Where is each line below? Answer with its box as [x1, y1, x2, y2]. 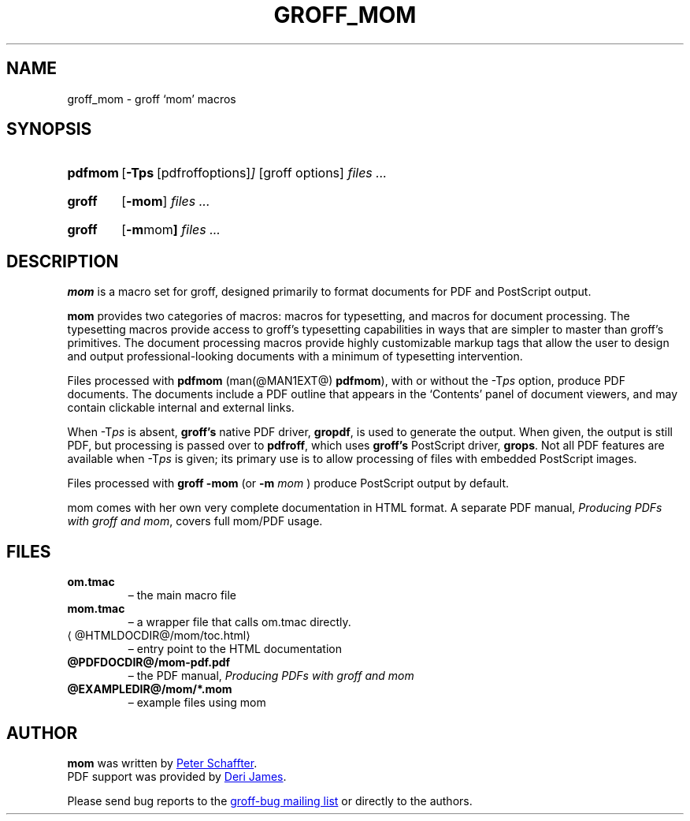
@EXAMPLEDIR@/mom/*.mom [67, 682, 232, 696]
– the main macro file [128, 588, 237, 603]
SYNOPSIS [6, 119, 92, 140]
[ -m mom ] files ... [121, 222, 221, 238]
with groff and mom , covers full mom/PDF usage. [67, 514, 323, 528]
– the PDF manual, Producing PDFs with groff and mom [128, 669, 414, 683]
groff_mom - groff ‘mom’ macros [67, 91, 236, 106]
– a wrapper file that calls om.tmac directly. [128, 615, 351, 629]
